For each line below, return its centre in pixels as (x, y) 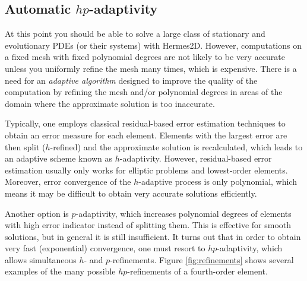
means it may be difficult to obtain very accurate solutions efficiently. (131, 193)
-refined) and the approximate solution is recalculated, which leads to (176, 146)
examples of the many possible (60, 271)
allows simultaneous (41, 259)
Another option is (37, 213)
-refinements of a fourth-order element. (197, 271)
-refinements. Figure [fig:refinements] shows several (202, 259)
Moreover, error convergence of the (68, 181)
